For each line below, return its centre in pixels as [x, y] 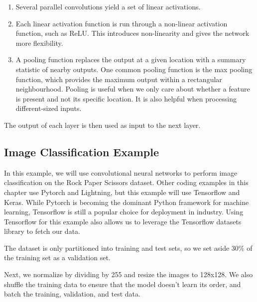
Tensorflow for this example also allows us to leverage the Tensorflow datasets [123, 221]
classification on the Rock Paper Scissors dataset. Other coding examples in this [126, 182]
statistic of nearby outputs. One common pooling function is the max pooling [134, 69]
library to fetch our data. [42, 231]
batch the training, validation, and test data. [72, 294]
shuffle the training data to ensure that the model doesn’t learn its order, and [123, 284]
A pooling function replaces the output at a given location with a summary [131, 59]
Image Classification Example [82, 151]
